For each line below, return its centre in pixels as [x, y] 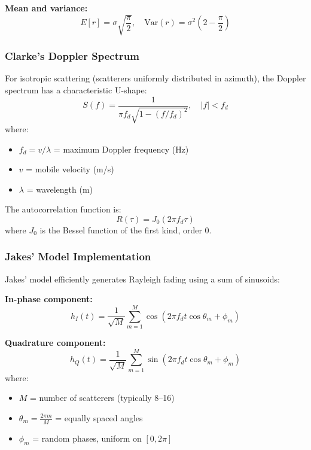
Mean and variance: [46, 8]
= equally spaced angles [99, 418]
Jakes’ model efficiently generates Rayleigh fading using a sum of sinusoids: [142, 279]
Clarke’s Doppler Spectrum [72, 56]
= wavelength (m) [60, 189]
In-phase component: [49, 299]
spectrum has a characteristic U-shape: [76, 89]
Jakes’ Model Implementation [78, 256]
